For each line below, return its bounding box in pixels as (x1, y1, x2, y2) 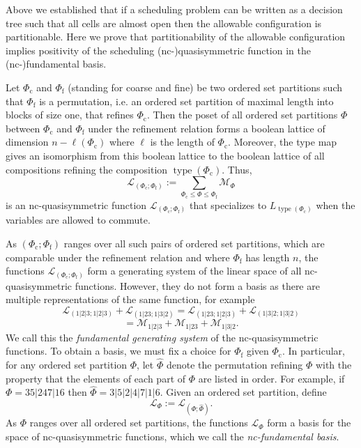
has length (245, 249, 290, 264)
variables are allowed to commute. (6, 213, 151, 227)
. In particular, (282, 343, 345, 358)
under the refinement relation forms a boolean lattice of (88, 121, 325, 135)
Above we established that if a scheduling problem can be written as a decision (6, 2, 343, 16)
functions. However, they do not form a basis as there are (75, 278, 320, 293)
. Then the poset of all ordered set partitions (146, 107, 338, 122)
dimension (6, 134, 49, 149)
